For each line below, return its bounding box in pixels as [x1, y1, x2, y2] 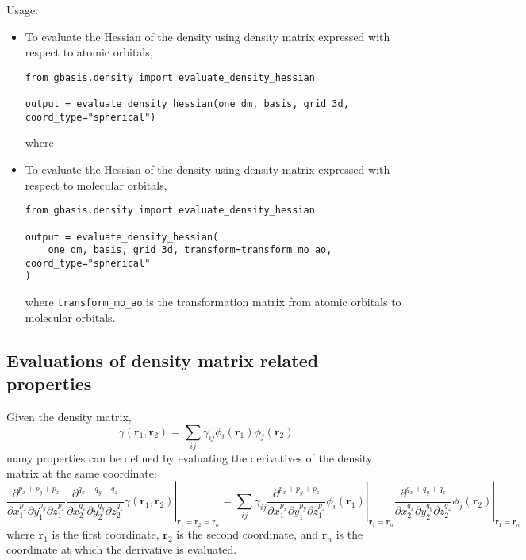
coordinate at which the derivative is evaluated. [6, 541, 237, 558]
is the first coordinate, [52, 525, 159, 542]
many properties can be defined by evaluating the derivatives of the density [6, 449, 373, 466]
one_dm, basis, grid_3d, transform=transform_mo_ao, [48, 244, 332, 256]
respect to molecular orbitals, [25, 176, 167, 193]
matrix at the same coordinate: [6, 465, 157, 481]
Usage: [6, 2, 39, 17]
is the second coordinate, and [176, 525, 319, 542]
